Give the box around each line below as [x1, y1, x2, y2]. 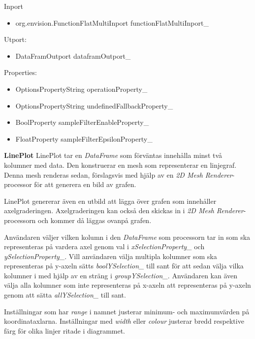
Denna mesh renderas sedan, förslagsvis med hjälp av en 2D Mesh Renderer [4, 169, 232, 180]
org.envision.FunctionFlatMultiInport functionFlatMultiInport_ [15, 17, 209, 28]
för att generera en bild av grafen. [34, 179, 136, 189]
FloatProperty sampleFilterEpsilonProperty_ [15, 133, 153, 144]
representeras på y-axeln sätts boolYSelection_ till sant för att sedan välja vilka [4, 261, 244, 271]
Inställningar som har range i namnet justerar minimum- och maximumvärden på [4, 306, 250, 316]
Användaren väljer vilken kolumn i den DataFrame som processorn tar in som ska [4, 231, 251, 242]
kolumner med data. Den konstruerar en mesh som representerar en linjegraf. [4, 159, 237, 170]
